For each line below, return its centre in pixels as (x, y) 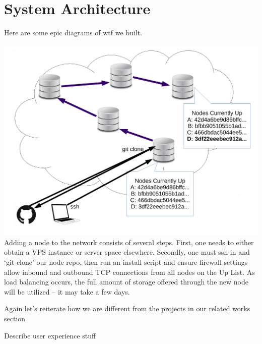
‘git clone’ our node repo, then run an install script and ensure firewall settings (126, 262)
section (15, 318)
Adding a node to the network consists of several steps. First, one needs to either (129, 242)
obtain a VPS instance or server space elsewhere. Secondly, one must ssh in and (127, 252)
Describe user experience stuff (50, 335)
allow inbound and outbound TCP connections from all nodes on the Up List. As (129, 272)
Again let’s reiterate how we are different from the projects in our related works (127, 308)
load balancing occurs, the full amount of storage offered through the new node (126, 282)
